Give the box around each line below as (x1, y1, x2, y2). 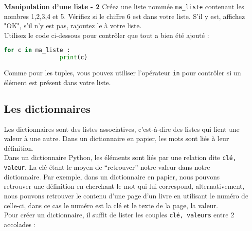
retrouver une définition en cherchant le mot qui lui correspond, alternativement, (4, 181, 245, 191)
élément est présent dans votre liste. (4, 77, 111, 87)
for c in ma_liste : (4, 47, 71, 54)
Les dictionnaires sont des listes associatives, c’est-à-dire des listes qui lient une (4, 124, 240, 134)
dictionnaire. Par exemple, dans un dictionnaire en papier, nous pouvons (4, 171, 220, 181)
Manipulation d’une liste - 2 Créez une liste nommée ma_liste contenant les (4, 1, 244, 11)
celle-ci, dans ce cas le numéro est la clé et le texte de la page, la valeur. (4, 200, 218, 210)
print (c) (59, 54, 88, 61)
